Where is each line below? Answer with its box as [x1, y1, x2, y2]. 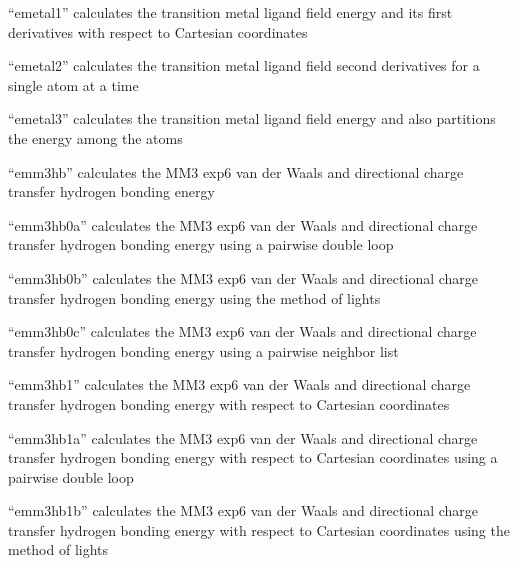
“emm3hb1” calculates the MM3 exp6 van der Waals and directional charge [8, 374, 471, 395]
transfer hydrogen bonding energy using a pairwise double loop [8, 234, 394, 255]
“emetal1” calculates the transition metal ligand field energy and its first [8, 2, 453, 22]
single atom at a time [8, 74, 139, 95]
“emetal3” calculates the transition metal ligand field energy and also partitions [8, 108, 496, 129]
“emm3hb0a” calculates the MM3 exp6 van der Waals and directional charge [8, 214, 478, 235]
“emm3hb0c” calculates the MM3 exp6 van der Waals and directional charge [8, 321, 477, 342]
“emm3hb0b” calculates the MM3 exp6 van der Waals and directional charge [8, 267, 479, 288]
